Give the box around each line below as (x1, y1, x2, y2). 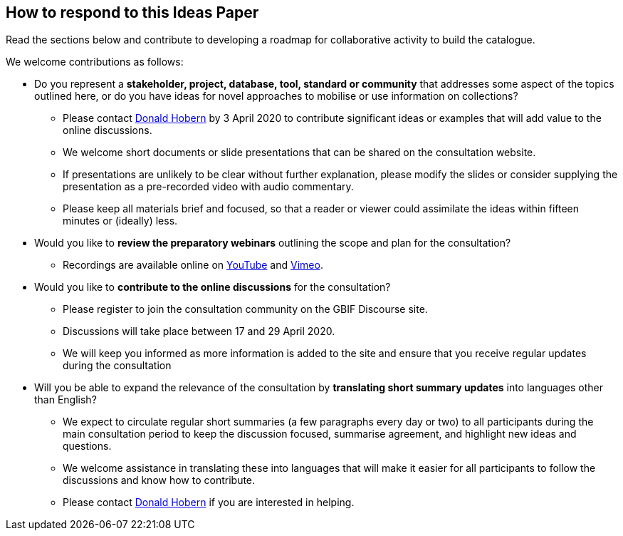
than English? (34, 393, 97, 406)
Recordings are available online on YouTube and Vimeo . (63, 259, 323, 272)
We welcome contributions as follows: (6, 56, 184, 68)
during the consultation (63, 359, 172, 372)
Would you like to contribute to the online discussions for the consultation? (34, 281, 391, 294)
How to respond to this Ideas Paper (6, 4, 259, 21)
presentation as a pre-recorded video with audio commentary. (63, 180, 354, 193)
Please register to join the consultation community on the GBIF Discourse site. (63, 303, 428, 316)
